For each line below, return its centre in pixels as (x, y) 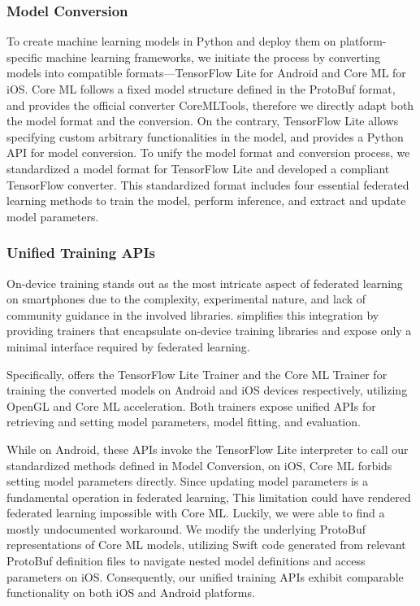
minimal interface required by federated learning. (128, 346)
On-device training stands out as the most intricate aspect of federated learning (205, 283)
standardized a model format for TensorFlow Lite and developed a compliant (198, 168)
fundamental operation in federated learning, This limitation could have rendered (209, 497)
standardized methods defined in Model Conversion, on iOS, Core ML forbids (199, 465)
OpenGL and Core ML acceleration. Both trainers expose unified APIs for (191, 405)
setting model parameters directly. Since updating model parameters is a (188, 481)
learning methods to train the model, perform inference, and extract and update (206, 201)
